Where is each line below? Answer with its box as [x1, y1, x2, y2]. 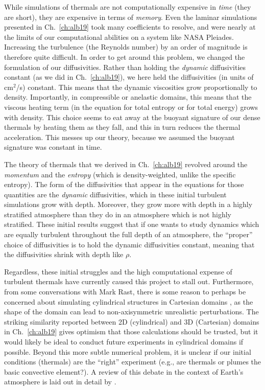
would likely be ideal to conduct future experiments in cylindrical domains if [4, 336, 244, 347]
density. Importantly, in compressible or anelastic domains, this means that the [4, 91, 252, 102]
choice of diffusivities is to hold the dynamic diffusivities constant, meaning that [4, 239, 255, 249]
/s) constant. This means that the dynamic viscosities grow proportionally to [16, 81, 257, 92]
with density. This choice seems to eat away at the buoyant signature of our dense [4, 111, 260, 122]
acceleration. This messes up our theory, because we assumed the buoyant [4, 131, 235, 142]
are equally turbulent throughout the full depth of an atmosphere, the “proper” [4, 229, 253, 240]
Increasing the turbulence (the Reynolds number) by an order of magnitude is [4, 41, 248, 52]
